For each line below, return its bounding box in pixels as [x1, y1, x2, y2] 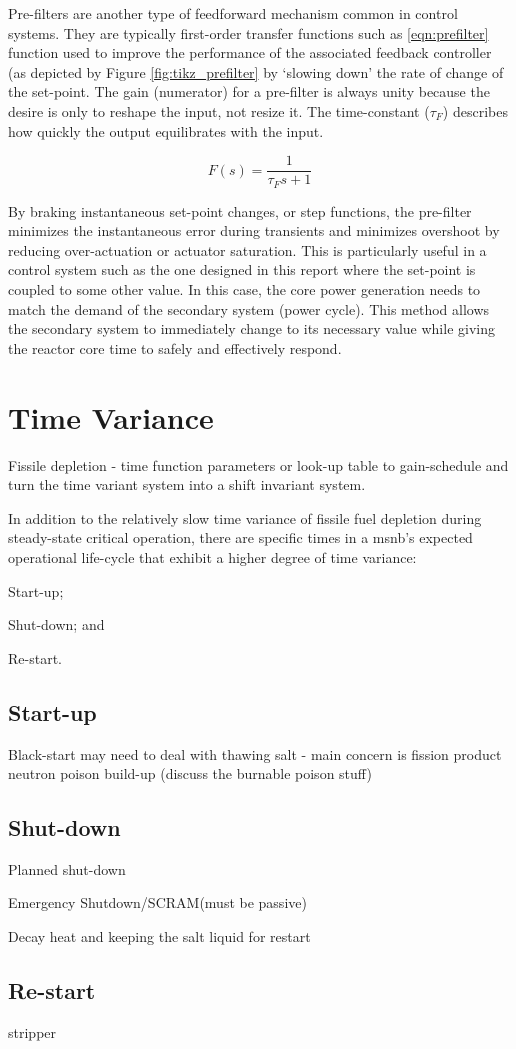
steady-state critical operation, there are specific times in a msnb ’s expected [8, 527, 473, 548]
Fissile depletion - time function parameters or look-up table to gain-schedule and [8, 454, 509, 475]
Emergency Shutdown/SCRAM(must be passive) [8, 892, 307, 913]
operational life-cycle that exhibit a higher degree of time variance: [8, 546, 417, 567]
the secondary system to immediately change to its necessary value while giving [8, 318, 495, 339]
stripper [8, 1021, 57, 1042]
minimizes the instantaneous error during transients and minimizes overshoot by [8, 220, 500, 241]
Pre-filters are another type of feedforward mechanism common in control [8, 3, 458, 23]
